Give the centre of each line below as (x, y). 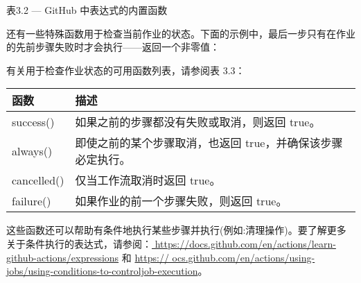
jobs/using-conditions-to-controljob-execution (102, 271)
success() (33, 121)
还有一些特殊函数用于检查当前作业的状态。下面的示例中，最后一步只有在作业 (181, 33)
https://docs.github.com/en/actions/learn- (245, 243)
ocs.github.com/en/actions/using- (244, 257)
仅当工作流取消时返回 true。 (148, 180)
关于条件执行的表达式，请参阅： (79, 243)
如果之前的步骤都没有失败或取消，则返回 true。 (198, 122)
